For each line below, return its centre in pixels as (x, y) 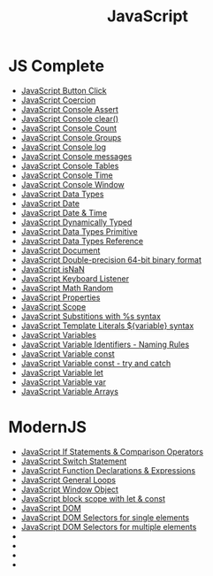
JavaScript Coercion (58, 100)
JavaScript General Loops (68, 480)
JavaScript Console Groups (71, 137)
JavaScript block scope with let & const (93, 498)
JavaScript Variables (58, 334)
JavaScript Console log (64, 147)
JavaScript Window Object (69, 489)
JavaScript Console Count (68, 128)
